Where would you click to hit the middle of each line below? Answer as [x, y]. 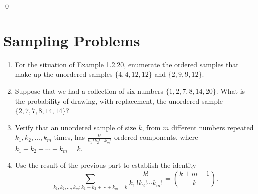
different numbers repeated [213, 127]
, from [151, 127]
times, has [70, 137]
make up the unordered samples [64, 74]
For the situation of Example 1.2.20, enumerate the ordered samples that [127, 64]
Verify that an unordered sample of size [76, 127]
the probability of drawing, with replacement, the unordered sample [119, 101]
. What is [231, 91]
